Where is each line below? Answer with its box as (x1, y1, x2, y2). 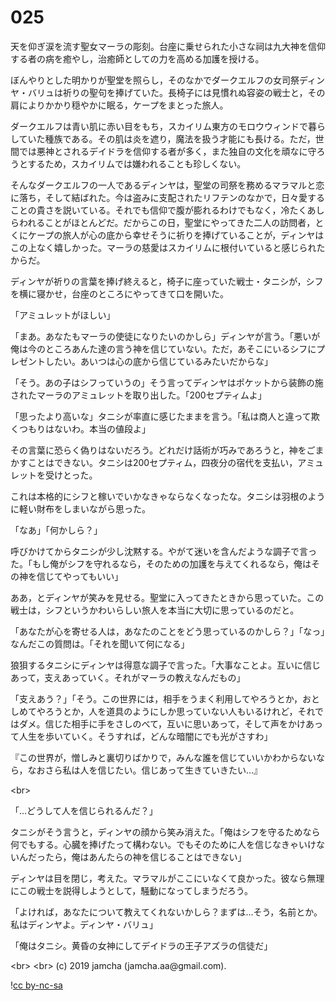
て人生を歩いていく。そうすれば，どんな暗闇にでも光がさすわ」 (10, 730, 273, 742)
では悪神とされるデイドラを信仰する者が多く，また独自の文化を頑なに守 (18, 145, 317, 157)
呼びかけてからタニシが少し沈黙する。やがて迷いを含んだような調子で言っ (10, 545, 317, 557)
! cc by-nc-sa (10, 979, 63, 991)
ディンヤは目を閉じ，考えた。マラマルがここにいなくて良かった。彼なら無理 (10, 872, 325, 884)
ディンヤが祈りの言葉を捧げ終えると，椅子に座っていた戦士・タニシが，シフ (10, 275, 324, 287)
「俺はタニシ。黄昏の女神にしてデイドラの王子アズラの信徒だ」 (10, 939, 273, 951)
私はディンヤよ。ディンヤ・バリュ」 (10, 918, 159, 930)
